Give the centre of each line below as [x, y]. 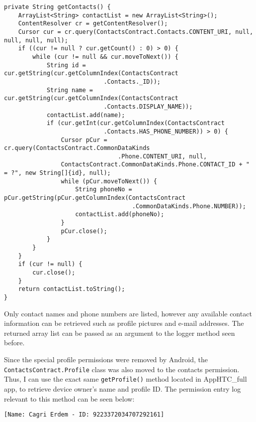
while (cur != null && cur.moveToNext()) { [105, 57]
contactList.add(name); [86, 115]
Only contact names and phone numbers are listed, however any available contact [128, 313]
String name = [70, 90]
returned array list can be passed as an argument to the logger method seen [120, 333]
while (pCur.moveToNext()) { [109, 181]
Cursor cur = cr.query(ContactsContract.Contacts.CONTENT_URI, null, [136, 32]
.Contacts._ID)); [132, 81]
